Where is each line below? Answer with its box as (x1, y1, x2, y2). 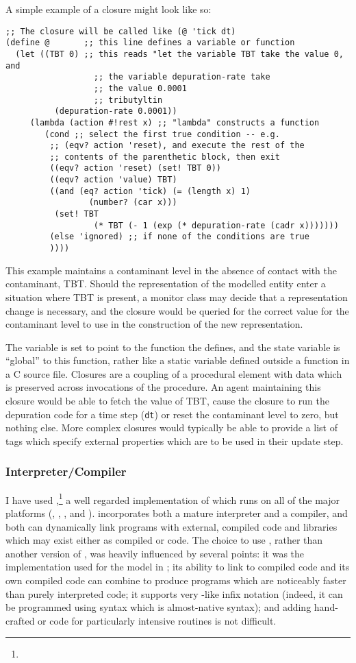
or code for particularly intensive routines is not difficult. (38, 613, 277, 627)
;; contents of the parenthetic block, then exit (49, 152, 280, 162)
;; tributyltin (93, 95, 163, 105)
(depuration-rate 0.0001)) (54, 106, 177, 117)
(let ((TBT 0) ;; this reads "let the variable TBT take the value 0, (15, 49, 344, 59)
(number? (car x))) (88, 197, 177, 208)
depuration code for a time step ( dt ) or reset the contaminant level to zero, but (5, 407, 339, 421)
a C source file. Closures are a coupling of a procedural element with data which (5, 366, 342, 381)
